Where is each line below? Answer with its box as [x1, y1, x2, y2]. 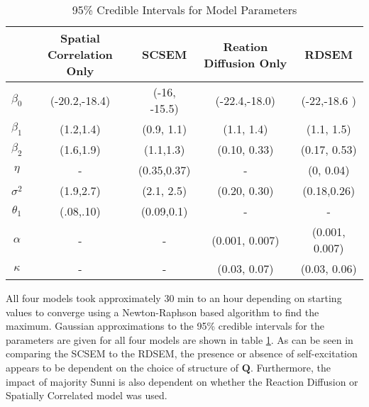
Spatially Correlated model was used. [6, 388, 167, 403]
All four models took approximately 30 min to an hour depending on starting [6, 291, 342, 305]
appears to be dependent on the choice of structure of [6, 359, 239, 374]
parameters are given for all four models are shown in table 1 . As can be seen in [6, 332, 353, 347]
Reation [223, 38, 268, 55]
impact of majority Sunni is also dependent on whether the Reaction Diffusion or [6, 374, 358, 389]
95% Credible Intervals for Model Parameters [72, 1, 297, 18]
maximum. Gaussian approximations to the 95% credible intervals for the [6, 318, 324, 333]
